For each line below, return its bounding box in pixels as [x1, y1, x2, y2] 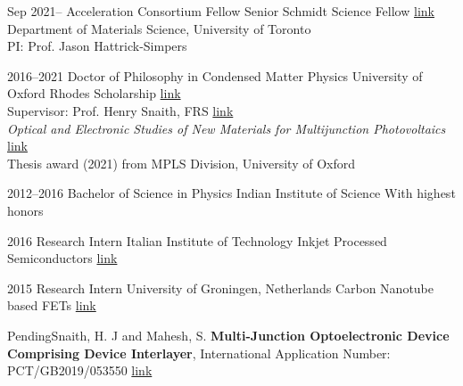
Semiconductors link [7, 249, 118, 267]
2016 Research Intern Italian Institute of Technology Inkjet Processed [7, 231, 387, 250]
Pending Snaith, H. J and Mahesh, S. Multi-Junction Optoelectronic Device [7, 325, 450, 344]
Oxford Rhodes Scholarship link [7, 84, 181, 103]
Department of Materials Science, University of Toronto [7, 19, 311, 37]
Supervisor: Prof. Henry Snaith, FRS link [7, 101, 234, 119]
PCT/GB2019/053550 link [7, 361, 153, 380]
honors [7, 201, 44, 219]
